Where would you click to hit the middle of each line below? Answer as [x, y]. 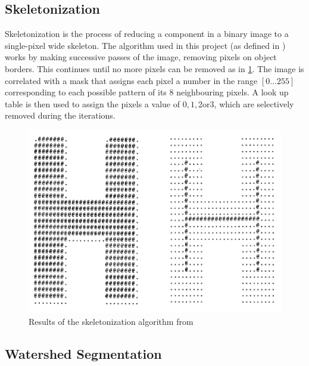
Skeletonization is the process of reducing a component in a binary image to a [147, 34]
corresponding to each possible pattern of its [86, 92]
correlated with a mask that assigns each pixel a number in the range [131, 80]
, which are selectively [254, 103]
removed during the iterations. [60, 115]
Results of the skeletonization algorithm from [111, 321]
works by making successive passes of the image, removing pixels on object [141, 57]
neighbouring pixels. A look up [232, 92]
